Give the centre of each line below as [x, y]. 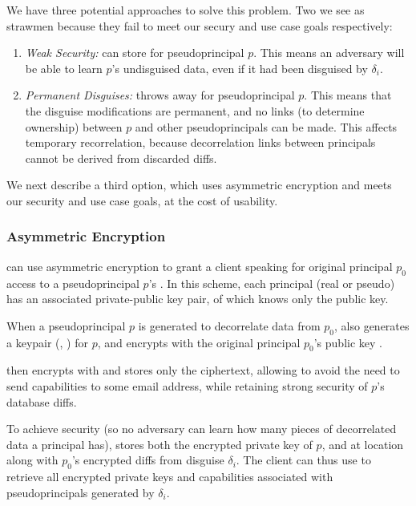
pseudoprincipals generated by [81, 492]
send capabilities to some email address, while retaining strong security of [187, 385]
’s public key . [348, 342]
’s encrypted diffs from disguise [148, 460]
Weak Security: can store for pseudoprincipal [135, 53]
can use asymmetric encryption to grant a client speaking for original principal [200, 266]
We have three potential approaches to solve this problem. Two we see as [186, 10]
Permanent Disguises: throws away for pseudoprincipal [160, 95]
